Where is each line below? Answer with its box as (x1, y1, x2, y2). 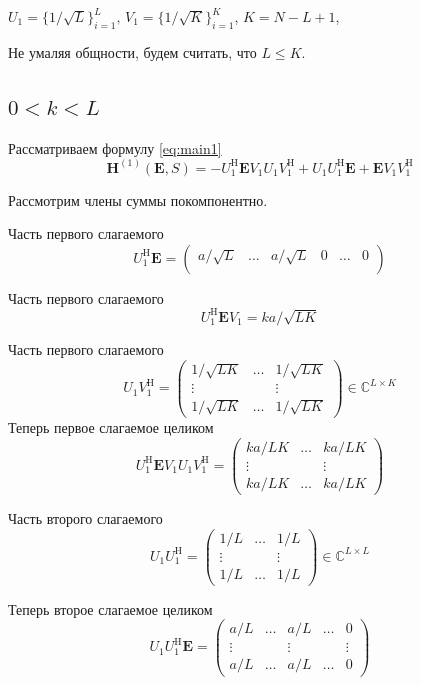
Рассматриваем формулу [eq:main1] (8, 137, 222, 158)
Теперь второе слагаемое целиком (8, 598, 213, 619)
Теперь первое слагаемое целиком (8, 417, 214, 438)
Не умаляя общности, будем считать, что (8, 41, 257, 62)
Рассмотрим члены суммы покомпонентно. (8, 189, 268, 210)
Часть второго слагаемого (8, 507, 163, 528)
